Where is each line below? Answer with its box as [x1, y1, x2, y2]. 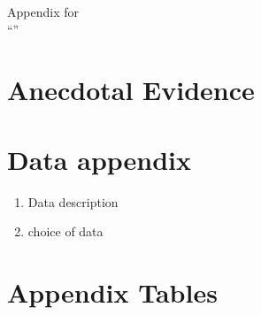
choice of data [27, 222, 104, 241]
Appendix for [7, 3, 79, 20]
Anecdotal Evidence [7, 72, 255, 108]
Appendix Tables [7, 274, 218, 311]
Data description [27, 192, 119, 211]
